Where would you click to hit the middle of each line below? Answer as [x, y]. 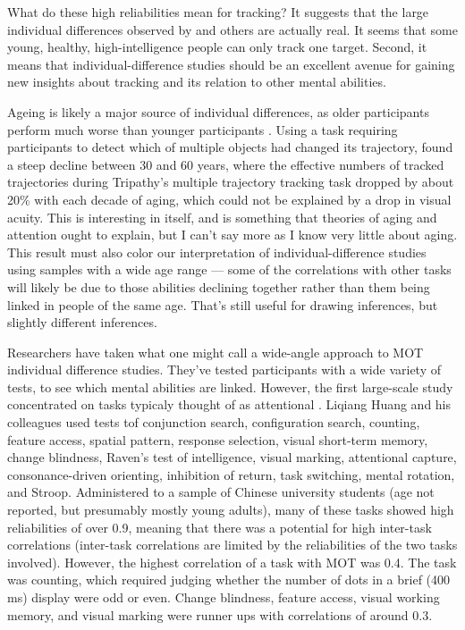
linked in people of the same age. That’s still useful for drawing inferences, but [223, 304]
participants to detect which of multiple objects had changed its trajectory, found [230, 147]
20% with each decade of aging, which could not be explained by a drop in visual [229, 199]
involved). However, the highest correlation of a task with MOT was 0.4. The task [232, 562]
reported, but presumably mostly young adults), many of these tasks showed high [231, 510]
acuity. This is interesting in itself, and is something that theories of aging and [222, 217]
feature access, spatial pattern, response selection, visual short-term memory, [218, 439]
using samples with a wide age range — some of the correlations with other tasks [229, 269]
